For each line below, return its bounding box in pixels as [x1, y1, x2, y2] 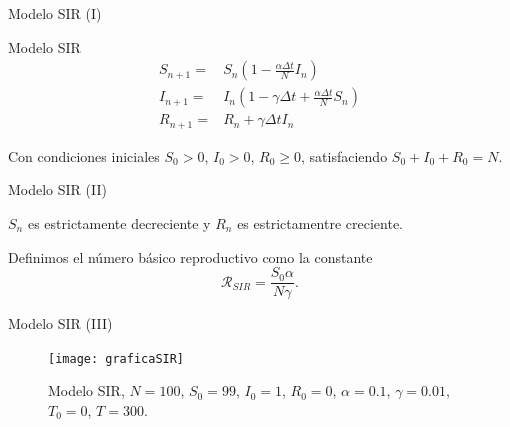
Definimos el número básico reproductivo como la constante [8, 246, 373, 267]
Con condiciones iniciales [8, 145, 160, 166]
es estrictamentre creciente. [237, 212, 404, 233]
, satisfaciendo [301, 145, 388, 166]
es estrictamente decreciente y [27, 212, 211, 233]
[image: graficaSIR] [48, 351, 185, 366]
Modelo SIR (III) [8, 313, 113, 334]
